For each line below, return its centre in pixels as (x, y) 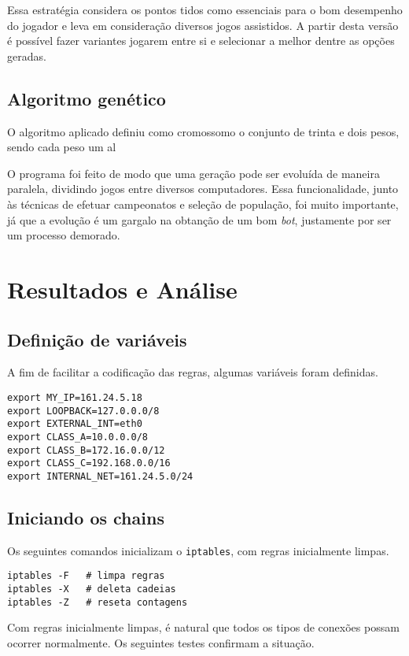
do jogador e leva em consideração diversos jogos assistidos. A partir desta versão (203, 25)
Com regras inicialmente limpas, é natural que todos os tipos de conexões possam (203, 627)
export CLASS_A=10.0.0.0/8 (77, 437)
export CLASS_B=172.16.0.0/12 (86, 450)
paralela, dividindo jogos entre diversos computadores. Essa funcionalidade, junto (203, 189)
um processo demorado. (64, 235)
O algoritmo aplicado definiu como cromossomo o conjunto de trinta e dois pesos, (203, 131)
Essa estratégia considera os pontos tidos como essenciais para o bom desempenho (205, 9)
